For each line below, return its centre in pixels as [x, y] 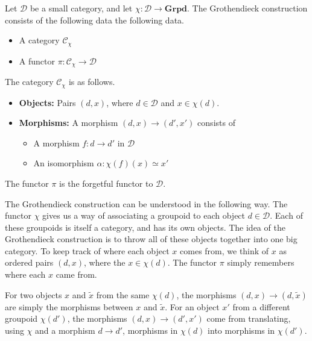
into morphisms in [241, 330]
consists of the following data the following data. [94, 20]
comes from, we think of [224, 250]
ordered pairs [29, 262]
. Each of [286, 215]
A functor [37, 61]
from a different [261, 306]
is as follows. [92, 82]
